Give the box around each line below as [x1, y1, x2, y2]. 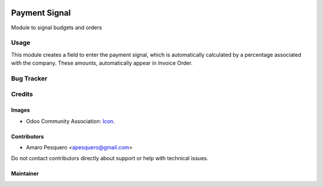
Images [11, 106, 30, 114]
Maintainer [11, 170, 39, 177]
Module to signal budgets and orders [11, 24, 102, 31]
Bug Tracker [11, 74, 48, 82]
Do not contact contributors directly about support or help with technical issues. [11, 155, 209, 162]
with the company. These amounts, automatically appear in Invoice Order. [11, 60, 193, 67]
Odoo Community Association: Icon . [26, 117, 115, 125]
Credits [11, 90, 33, 99]
